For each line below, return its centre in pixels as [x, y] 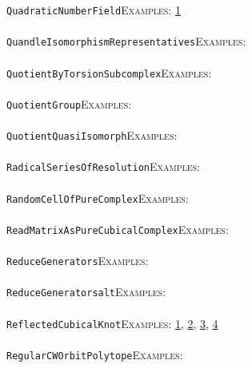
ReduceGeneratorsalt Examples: [86, 292]
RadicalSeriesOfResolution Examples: [104, 166]
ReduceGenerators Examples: [78, 260]
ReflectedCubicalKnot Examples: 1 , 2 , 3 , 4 [112, 323]
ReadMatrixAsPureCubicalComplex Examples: [118, 229]
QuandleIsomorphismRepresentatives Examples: [126, 41]
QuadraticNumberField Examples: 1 [94, 10]
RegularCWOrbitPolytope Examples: [95, 354]
